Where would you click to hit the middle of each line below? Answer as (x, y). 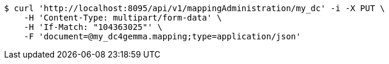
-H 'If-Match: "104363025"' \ (93, 27)
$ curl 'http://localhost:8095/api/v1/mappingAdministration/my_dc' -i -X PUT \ (195, 8)
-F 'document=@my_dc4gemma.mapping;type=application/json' (162, 36)
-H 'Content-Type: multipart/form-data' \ (123, 18)
